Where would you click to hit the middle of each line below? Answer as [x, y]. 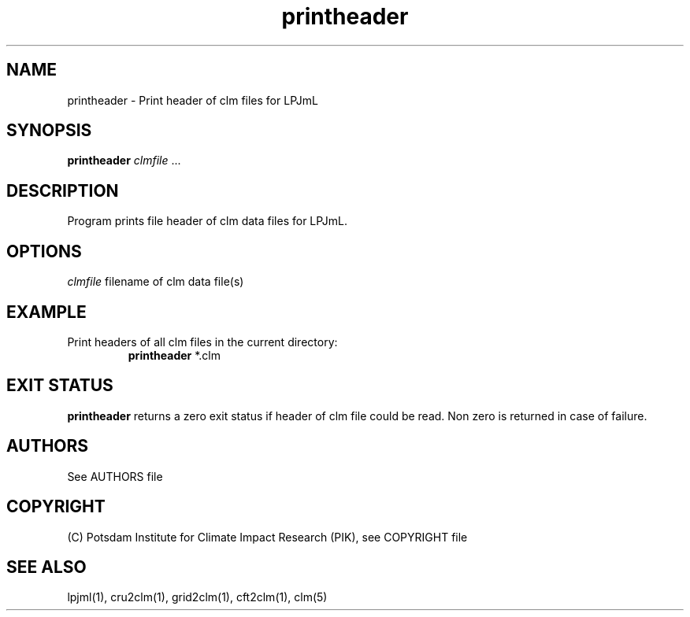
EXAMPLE [46, 312]
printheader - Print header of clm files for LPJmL [193, 100]
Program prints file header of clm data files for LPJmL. [208, 221]
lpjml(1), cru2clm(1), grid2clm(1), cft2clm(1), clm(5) [197, 597]
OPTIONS [44, 251]
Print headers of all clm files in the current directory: [202, 342]
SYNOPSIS [49, 131]
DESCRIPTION [63, 190]
